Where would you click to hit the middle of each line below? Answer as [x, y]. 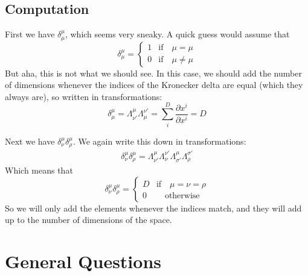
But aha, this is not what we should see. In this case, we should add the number [153, 73]
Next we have [30, 141]
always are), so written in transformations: [84, 96]
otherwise [182, 196]
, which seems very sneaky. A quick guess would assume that [177, 34]
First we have [30, 34]
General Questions [83, 261]
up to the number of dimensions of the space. [88, 220]
